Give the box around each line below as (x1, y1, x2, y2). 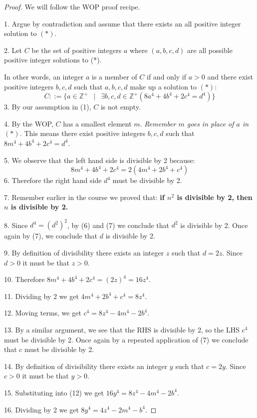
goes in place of (187, 118, 234, 128)
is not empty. (100, 101, 141, 112)
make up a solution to (130, 81, 197, 91)
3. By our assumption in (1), (4, 101, 91, 112)
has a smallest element (63, 118, 132, 128)
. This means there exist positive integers (19, 128, 146, 138)
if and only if (147, 71, 187, 81)
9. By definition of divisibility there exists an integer (4, 247, 164, 257)
